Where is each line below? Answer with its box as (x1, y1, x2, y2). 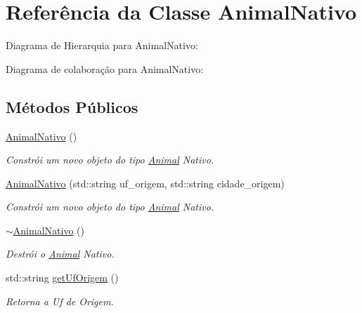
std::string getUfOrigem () (6, 270, 119, 285)
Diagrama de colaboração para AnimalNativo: (6, 61, 204, 76)
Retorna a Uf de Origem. (6, 293, 114, 308)
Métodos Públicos (6, 95, 138, 117)
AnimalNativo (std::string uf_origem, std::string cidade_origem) (6, 175, 285, 190)
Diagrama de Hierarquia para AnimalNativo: (6, 38, 198, 53)
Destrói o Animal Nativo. (6, 246, 115, 261)
